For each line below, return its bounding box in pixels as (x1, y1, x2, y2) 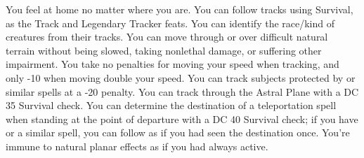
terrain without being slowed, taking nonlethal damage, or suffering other (6, 43, 322, 57)
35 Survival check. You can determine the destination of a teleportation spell (6, 98, 337, 113)
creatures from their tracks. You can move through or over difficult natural (6, 29, 328, 44)
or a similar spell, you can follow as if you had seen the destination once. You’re (6, 125, 350, 140)
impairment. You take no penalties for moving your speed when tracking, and (6, 57, 339, 71)
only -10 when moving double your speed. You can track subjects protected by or (6, 70, 356, 85)
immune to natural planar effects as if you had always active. (6, 138, 268, 153)
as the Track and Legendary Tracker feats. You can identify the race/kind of (6, 15, 335, 30)
